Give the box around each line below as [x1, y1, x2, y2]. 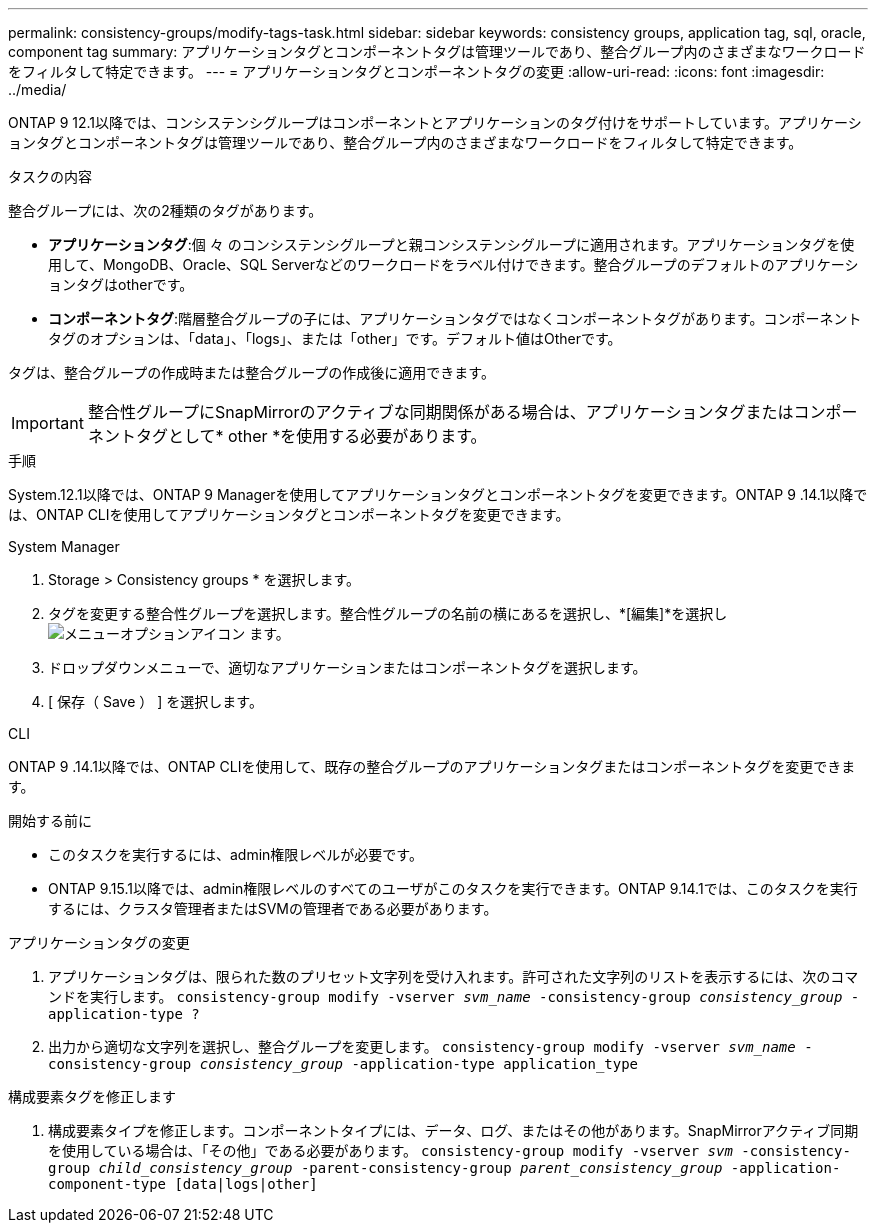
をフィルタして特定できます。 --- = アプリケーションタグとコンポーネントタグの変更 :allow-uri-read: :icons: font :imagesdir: [8, 63, 825, 80]
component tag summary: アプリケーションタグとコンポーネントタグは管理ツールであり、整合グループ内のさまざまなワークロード [8, 43, 866, 60]
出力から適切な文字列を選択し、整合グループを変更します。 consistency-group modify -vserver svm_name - [48, 1038, 813, 1055]
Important [11, 413, 84, 433]
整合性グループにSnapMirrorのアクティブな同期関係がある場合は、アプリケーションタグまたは [87, 402, 794, 422]
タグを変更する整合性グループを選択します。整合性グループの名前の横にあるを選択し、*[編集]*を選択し [48, 605, 728, 622]
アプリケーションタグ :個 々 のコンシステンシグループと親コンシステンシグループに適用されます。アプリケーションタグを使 [48, 236, 855, 253]
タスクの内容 [8, 168, 92, 185]
